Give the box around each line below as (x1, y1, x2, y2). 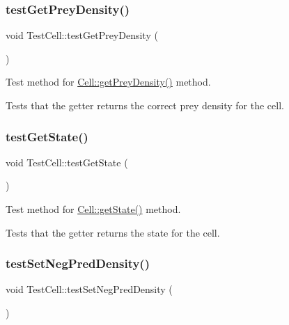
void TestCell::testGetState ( (6, 154, 128, 169)
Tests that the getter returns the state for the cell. (6, 225, 220, 239)
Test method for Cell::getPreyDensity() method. (6, 74, 211, 89)
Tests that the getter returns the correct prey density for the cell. (6, 98, 284, 112)
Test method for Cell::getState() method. (6, 202, 181, 216)
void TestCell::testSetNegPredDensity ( (6, 282, 173, 296)
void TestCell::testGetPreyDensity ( (6, 28, 158, 42)
